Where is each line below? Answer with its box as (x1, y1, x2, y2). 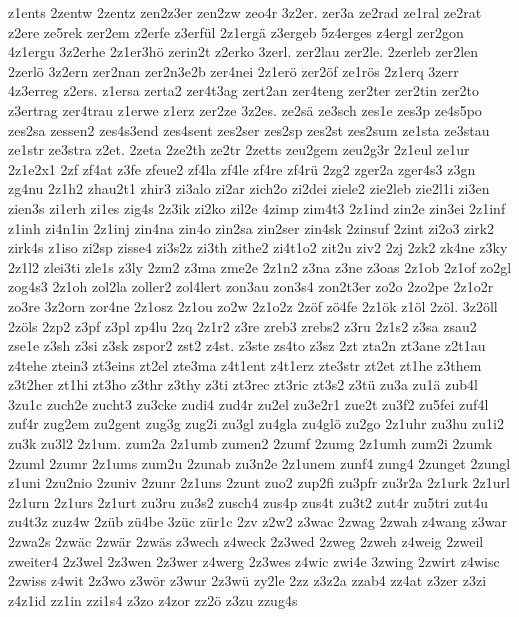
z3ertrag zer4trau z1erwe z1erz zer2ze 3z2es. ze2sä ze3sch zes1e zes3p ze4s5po (8, 99, 482, 120)
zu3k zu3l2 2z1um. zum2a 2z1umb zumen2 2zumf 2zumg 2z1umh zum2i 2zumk (8, 433, 493, 454)
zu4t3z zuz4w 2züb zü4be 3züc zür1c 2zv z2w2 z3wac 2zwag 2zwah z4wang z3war (8, 511, 507, 532)
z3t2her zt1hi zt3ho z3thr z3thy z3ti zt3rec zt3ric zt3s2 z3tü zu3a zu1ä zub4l (8, 374, 478, 395)
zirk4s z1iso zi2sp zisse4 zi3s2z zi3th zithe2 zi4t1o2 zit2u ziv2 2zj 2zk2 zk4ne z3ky (8, 237, 508, 258)
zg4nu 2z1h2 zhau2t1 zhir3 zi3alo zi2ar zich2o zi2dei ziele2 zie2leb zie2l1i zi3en (8, 178, 490, 199)
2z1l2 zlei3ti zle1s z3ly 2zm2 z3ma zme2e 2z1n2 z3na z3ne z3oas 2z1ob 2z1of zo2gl (8, 256, 512, 277)
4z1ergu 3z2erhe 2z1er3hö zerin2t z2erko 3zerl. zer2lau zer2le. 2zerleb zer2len (8, 41, 479, 62)
